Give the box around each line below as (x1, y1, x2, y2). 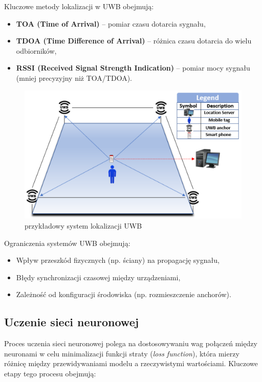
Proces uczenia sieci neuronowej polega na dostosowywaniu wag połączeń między (4, 338, 257, 349)
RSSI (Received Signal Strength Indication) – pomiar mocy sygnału (16, 62, 250, 73)
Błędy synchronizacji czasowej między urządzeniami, (16, 272, 181, 282)
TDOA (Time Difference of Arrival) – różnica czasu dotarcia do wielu (16, 35, 252, 46)
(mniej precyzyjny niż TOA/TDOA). (16, 72, 132, 83)
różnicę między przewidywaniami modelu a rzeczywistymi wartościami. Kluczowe (4, 358, 258, 369)
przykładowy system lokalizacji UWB (25, 220, 142, 231)
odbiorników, (16, 45, 57, 56)
